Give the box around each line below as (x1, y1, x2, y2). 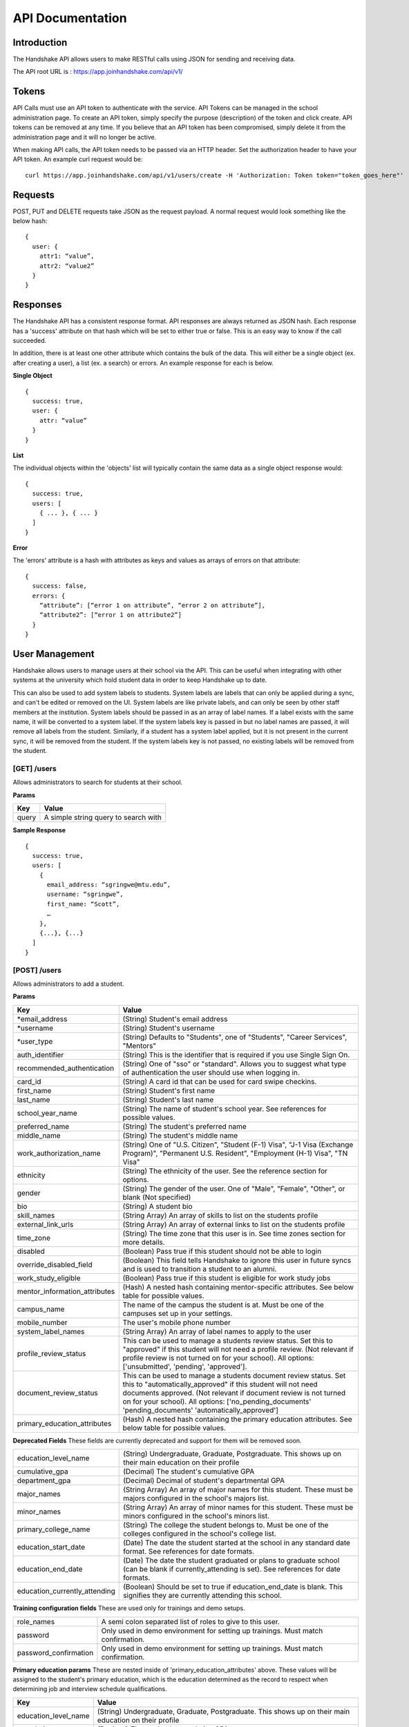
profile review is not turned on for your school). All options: (122, 1353, 314, 1362)
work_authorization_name (17, 1148, 101, 1158)
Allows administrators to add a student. (12, 980, 124, 988)
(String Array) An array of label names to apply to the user (122, 1326, 312, 1336)
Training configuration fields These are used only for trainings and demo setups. (12, 1604, 245, 1612)
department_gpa (17, 1476, 71, 1485)
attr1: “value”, (39, 252, 95, 260)
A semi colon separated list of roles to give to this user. (101, 1616, 280, 1626)
